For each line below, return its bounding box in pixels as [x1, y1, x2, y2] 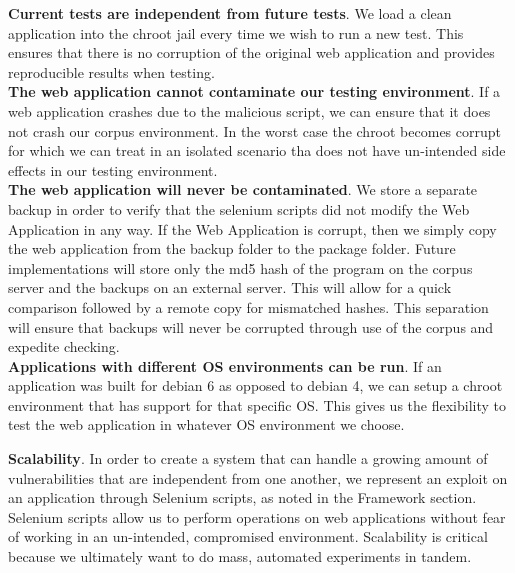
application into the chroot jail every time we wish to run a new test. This [8, 22, 464, 43]
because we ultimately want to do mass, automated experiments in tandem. [8, 546, 472, 567]
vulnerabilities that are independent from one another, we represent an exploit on [8, 467, 508, 488]
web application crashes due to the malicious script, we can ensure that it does [8, 100, 491, 121]
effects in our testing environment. [8, 159, 218, 180]
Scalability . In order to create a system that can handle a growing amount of [8, 448, 488, 469]
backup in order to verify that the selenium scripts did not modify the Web [8, 198, 470, 219]
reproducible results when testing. [8, 61, 215, 82]
